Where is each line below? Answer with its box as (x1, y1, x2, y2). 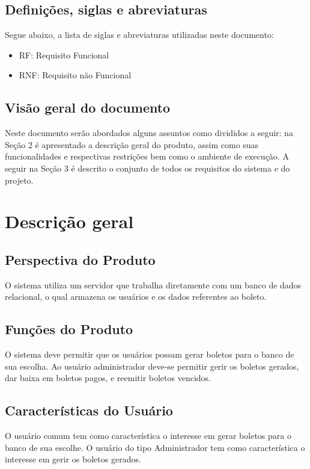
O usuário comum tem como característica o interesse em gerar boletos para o (5, 429, 291, 442)
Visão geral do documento (5, 98, 171, 117)
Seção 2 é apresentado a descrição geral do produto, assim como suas (5, 138, 259, 151)
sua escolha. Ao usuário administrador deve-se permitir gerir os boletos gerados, (5, 359, 299, 372)
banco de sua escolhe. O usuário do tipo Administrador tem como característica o (5, 441, 305, 453)
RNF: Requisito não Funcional (19, 69, 132, 81)
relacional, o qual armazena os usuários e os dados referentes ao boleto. (5, 290, 267, 303)
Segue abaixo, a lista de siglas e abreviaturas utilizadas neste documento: (5, 28, 274, 41)
